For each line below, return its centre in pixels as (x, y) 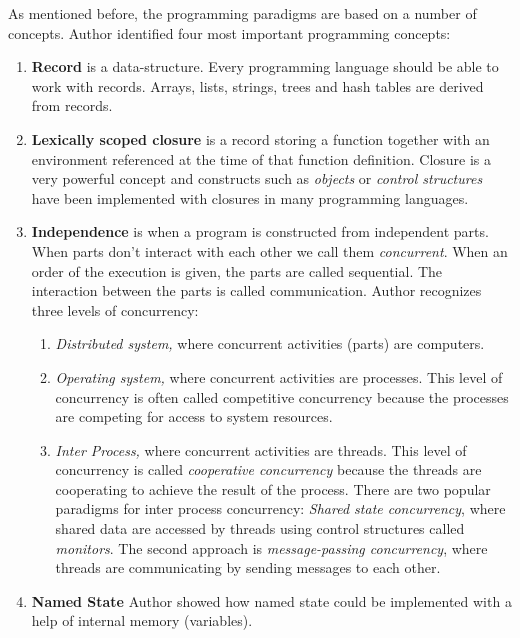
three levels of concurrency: (115, 309)
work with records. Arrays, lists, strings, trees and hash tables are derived (257, 85)
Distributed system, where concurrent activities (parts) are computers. (270, 343)
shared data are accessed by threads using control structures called (260, 528)
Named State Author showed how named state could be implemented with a (271, 600)
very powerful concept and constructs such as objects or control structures (257, 178)
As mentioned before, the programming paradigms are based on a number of (242, 13)
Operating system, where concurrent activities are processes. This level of (279, 376)
